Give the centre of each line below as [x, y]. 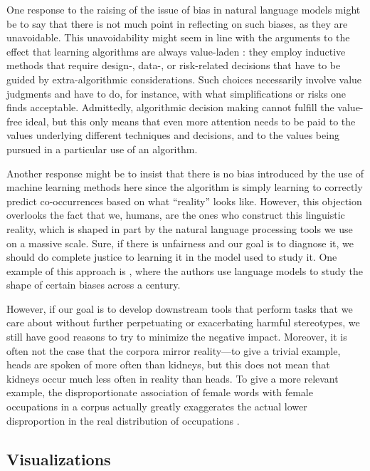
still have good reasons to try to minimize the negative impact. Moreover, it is [177, 337]
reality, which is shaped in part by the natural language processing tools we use [180, 228]
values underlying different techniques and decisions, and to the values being [173, 135]
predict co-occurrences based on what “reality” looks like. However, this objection [184, 201]
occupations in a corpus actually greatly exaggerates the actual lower [157, 407]
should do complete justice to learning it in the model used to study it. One [172, 257]
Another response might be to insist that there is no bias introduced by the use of [185, 173]
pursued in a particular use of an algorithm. [102, 149]
